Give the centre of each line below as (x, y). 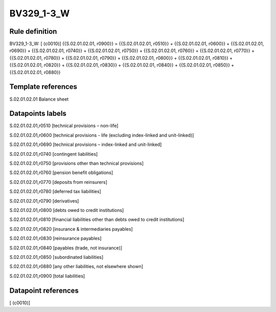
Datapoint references (44, 290)
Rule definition (33, 31)
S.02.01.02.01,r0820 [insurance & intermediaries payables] (71, 229)
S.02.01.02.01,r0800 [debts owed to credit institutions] (67, 210)
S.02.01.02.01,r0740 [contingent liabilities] (54, 154)
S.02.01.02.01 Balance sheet (39, 99)
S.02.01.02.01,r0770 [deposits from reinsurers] (58, 182)
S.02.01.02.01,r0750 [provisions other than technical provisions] (77, 163)
